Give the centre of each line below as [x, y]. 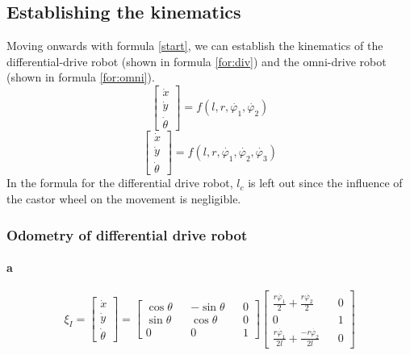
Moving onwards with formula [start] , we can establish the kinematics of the [195, 46]
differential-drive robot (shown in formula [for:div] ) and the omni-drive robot [197, 61]
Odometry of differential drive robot [127, 234]
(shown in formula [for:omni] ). [81, 77]
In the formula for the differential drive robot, [120, 183]
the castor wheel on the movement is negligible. [124, 199]
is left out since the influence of [325, 183]
